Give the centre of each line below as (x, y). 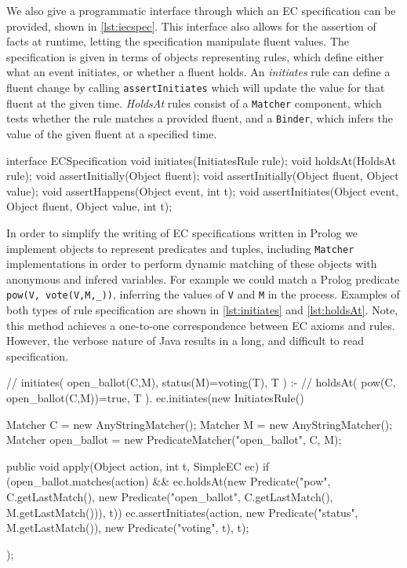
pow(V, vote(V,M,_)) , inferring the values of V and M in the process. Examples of (203, 294)
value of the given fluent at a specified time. (112, 133)
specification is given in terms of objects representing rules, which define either (195, 56)
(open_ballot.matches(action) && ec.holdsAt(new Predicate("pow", (169, 481)
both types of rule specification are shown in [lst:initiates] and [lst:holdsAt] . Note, (202, 310)
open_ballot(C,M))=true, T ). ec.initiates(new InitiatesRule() (155, 397)
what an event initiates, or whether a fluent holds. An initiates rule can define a (198, 72)
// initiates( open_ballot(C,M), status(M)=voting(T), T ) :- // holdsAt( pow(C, (201, 382)
